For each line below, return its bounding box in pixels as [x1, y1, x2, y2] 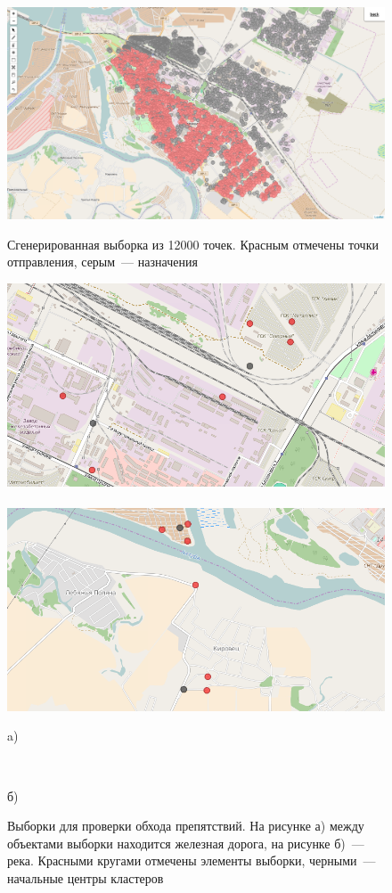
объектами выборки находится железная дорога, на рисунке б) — [7, 833, 364, 852]
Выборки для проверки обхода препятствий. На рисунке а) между [7, 816, 364, 835]
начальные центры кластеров [7, 868, 164, 887]
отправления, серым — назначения [7, 252, 198, 271]
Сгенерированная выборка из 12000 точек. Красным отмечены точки [7, 234, 379, 253]
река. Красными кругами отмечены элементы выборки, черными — [7, 851, 376, 870]
